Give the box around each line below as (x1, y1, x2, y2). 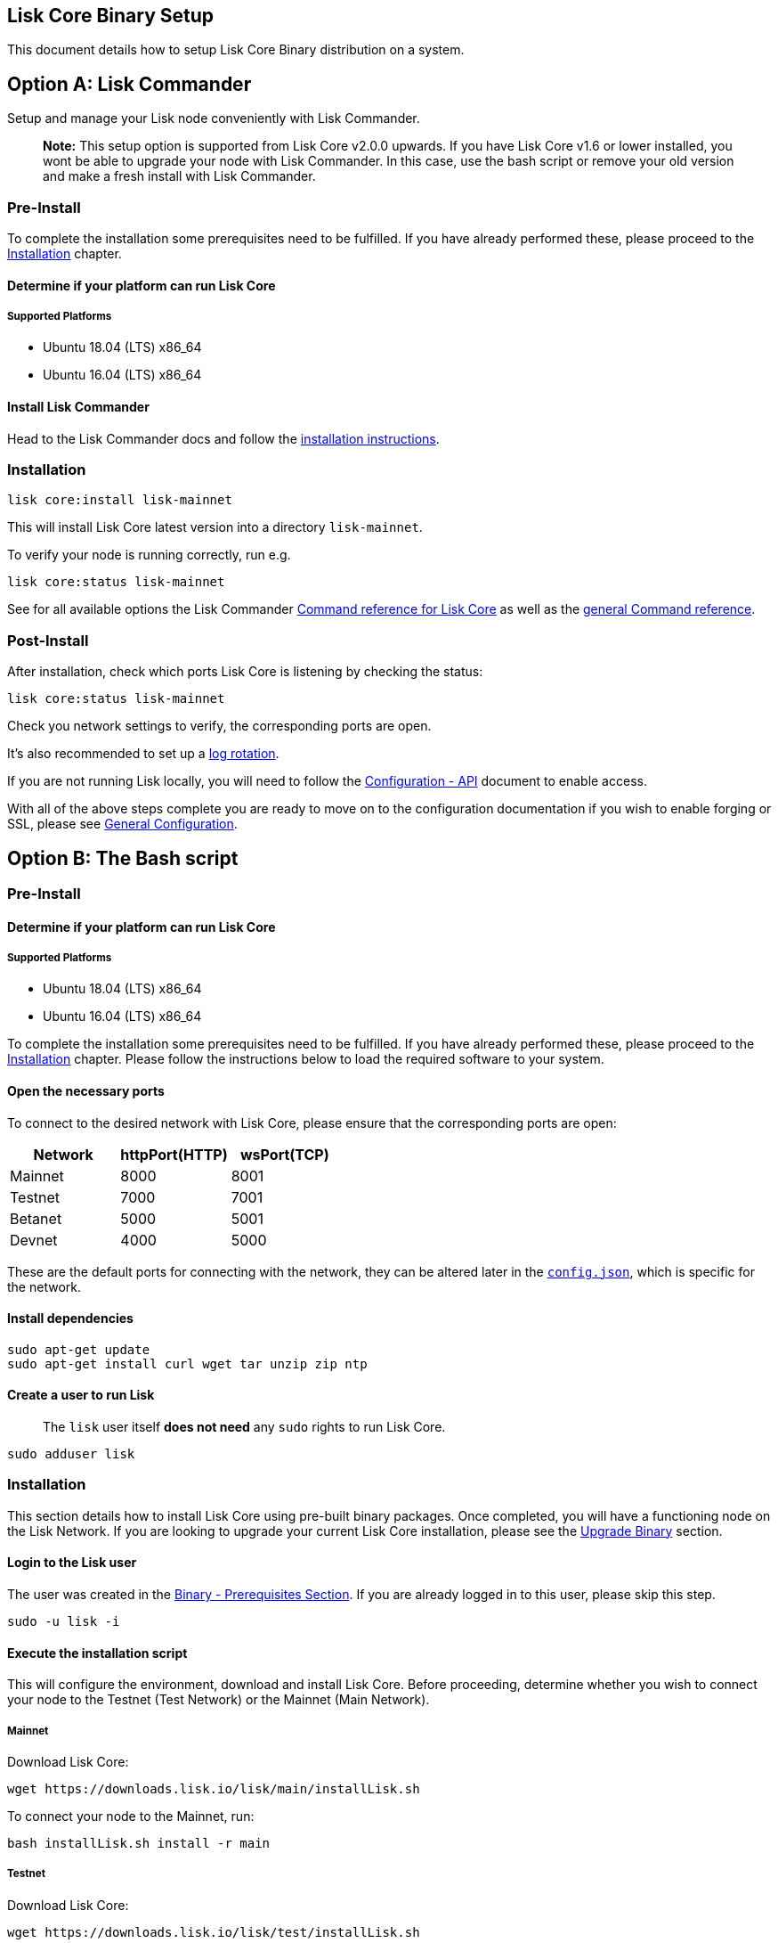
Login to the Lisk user (7, 1555, 137, 1571)
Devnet (10, 1230, 58, 1249)
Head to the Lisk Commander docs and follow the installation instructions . (7, 430, 440, 446)
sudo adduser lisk (7, 1447, 135, 1462)
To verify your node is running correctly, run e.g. (7, 547, 291, 563)
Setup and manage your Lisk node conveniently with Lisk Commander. (7, 110, 420, 127)
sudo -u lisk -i (7, 1613, 120, 1629)
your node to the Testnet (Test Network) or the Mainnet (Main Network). (7, 1692, 430, 1708)
